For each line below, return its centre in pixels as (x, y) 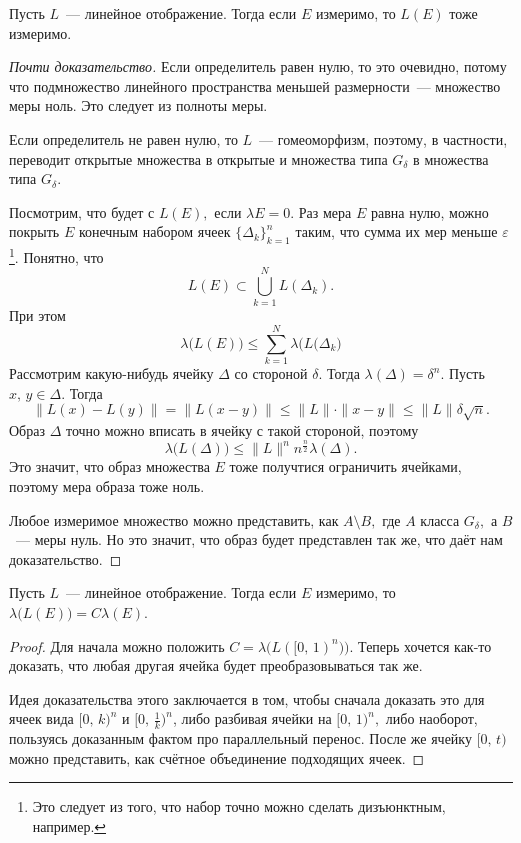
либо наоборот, (431, 718)
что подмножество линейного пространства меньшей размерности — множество (255, 85)
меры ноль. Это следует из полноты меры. (138, 105)
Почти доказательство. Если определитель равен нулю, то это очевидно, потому (258, 66)
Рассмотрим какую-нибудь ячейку (111, 373)
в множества (451, 158)
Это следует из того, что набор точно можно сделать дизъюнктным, (239, 806)
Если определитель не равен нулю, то (123, 138)
